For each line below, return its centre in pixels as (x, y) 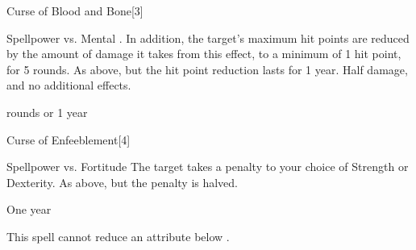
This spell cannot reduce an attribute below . (118, 236)
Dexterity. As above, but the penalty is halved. (123, 182)
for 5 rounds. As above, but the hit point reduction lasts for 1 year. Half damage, (207, 69)
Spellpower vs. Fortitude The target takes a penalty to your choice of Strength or (208, 167)
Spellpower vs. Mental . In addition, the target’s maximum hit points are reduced (208, 37)
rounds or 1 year (47, 112)
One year (29, 209)
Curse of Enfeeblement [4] (69, 139)
